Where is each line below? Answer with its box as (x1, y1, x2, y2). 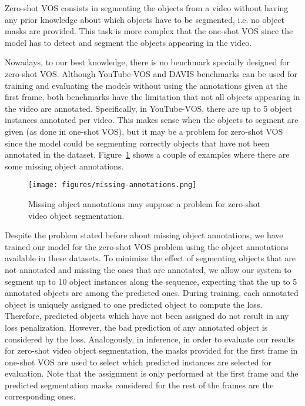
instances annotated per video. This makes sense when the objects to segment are (5, 114, 299, 126)
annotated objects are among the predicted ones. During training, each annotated (5, 287, 299, 299)
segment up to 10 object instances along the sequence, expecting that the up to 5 (5, 275, 297, 287)
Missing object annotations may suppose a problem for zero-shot (28, 197, 261, 209)
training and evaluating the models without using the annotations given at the (5, 79, 287, 91)
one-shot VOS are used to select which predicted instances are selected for (5, 355, 272, 368)
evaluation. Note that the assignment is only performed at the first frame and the (5, 367, 299, 380)
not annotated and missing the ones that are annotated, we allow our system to (5, 263, 291, 275)
